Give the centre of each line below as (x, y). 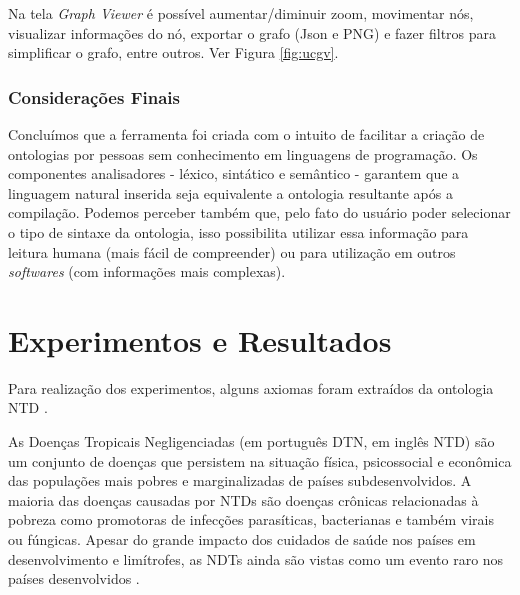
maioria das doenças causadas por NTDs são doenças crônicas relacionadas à (243, 499)
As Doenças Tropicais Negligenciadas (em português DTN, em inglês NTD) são (251, 441)
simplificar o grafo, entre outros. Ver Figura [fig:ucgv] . (173, 52)
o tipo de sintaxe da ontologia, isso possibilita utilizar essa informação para (238, 231)
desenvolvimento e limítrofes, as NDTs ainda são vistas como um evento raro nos (256, 558)
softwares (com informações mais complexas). (147, 271)
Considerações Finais (94, 96)
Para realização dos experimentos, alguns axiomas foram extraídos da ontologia (251, 387)
